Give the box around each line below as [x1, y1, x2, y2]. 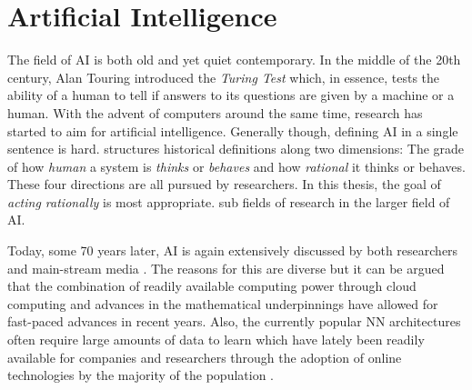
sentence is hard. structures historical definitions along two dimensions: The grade [7, 139, 465, 158]
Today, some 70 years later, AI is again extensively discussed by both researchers [7, 241, 458, 260]
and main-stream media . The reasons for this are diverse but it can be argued [7, 258, 445, 277]
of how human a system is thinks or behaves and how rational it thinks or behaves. [7, 156, 466, 175]
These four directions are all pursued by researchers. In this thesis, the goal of [7, 175, 441, 194]
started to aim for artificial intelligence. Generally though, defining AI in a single [7, 121, 458, 140]
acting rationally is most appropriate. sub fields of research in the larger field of [7, 192, 450, 211]
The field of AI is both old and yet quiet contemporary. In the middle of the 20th [7, 50, 461, 69]
